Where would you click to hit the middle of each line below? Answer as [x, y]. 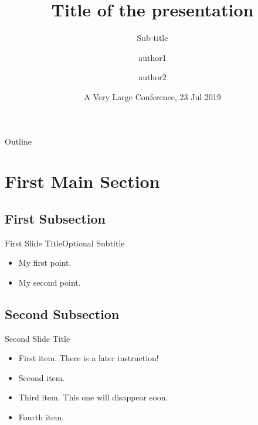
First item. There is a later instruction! [89, 358]
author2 [152, 77]
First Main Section [82, 181]
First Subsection [55, 218]
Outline [18, 141]
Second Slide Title [38, 338]
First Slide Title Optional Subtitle [65, 243]
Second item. [42, 377]
